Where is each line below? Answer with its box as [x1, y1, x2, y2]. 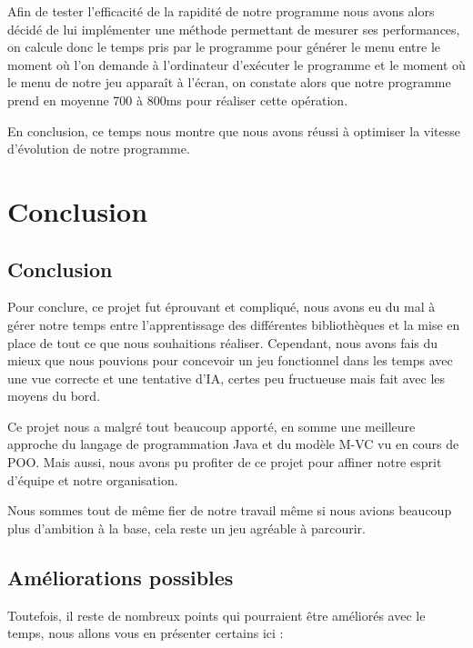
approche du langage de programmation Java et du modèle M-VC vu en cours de [7, 434, 459, 454]
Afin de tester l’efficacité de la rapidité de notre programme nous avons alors [7, 2, 435, 20]
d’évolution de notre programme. [7, 139, 190, 158]
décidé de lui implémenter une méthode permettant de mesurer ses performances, [7, 19, 460, 38]
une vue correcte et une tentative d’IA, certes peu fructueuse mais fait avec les [7, 368, 446, 387]
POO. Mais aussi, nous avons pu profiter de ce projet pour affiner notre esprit [7, 453, 442, 472]
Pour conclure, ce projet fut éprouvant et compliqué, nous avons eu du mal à [7, 297, 436, 316]
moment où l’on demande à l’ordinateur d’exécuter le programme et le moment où [7, 55, 466, 74]
